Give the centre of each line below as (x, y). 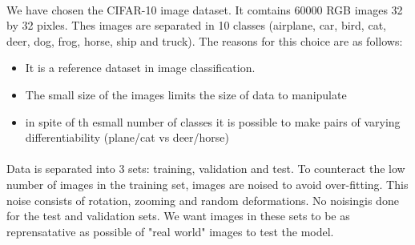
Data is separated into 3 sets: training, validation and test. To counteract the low (206, 169)
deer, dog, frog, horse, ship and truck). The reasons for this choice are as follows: (205, 40)
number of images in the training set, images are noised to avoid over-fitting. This (207, 184)
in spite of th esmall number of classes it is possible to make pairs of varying (213, 121)
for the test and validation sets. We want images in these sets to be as (178, 216)
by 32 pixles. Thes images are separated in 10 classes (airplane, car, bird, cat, (196, 25)
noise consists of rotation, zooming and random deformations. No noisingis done (203, 200)
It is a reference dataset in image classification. (140, 68)
